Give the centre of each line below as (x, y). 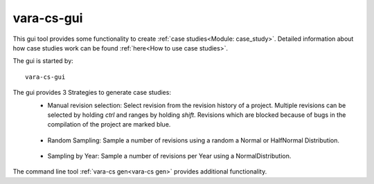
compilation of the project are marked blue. (109, 125)
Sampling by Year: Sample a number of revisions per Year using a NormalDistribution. (169, 156)
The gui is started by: (43, 61)
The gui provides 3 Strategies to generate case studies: (92, 93)
